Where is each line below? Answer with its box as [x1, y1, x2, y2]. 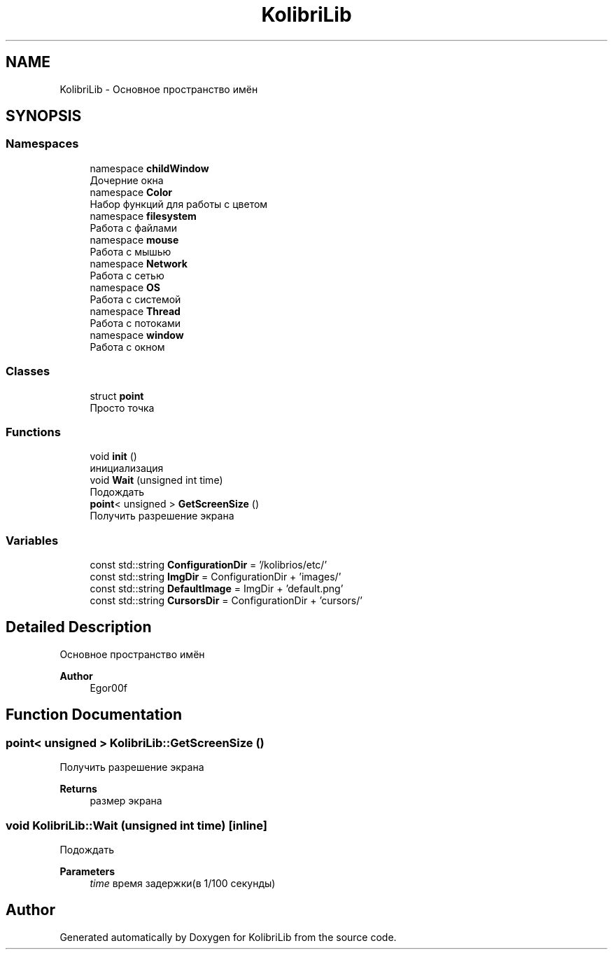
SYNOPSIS [6, 107, 82, 125]
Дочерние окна [90, 174, 164, 186]
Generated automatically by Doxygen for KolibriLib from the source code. [59, 930, 397, 943]
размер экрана [90, 795, 162, 807]
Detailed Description [6, 618, 152, 636]
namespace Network [90, 257, 188, 270]
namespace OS [90, 281, 160, 293]
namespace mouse [90, 233, 179, 246]
